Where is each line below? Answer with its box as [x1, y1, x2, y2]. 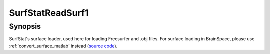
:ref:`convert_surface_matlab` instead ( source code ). [9, 43, 118, 49]
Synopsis [9, 22, 41, 31]
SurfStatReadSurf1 [9, 7, 89, 18]
